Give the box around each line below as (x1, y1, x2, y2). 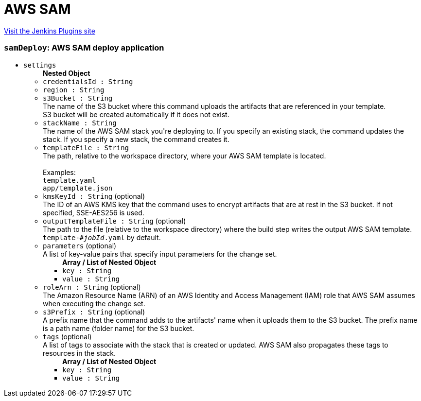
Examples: (43, 168, 76, 176)
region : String (43, 86, 105, 94)
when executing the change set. (43, 299, 145, 308)
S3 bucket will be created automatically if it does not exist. (43, 110, 229, 119)
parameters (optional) (43, 241, 117, 250)
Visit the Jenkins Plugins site (4, 26, 95, 35)
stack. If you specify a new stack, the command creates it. (43, 135, 229, 143)
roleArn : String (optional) (43, 282, 141, 291)
